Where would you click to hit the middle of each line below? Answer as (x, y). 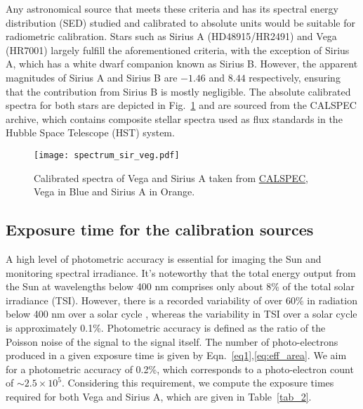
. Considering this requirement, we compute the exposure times (198, 383)
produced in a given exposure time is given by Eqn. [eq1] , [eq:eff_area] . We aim (176, 355)
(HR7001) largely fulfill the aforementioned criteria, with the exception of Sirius (178, 50)
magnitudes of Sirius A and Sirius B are (92, 77)
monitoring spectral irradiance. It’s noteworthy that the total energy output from (181, 272)
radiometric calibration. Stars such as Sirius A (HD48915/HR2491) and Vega (171, 36)
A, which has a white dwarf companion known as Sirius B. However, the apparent (182, 64)
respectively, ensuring (295, 77)
